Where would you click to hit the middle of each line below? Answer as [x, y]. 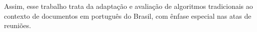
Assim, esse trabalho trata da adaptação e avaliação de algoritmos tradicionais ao [128, 6]
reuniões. [18, 25]
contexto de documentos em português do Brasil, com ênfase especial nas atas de [128, 16]
